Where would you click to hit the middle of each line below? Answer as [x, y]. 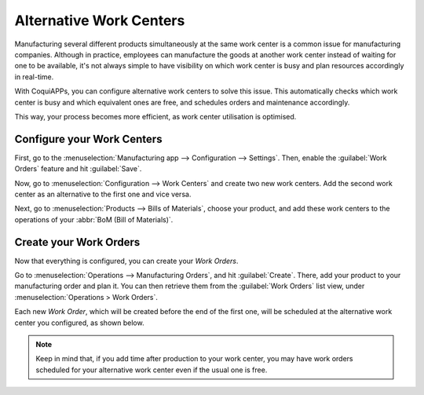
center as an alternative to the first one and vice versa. [103, 194]
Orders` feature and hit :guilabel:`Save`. [78, 169]
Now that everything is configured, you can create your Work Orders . [126, 261]
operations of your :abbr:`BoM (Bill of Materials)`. [94, 219]
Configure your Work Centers [88, 139]
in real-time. [34, 77]
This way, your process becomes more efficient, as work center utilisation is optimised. [155, 116]
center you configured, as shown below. [79, 323]
